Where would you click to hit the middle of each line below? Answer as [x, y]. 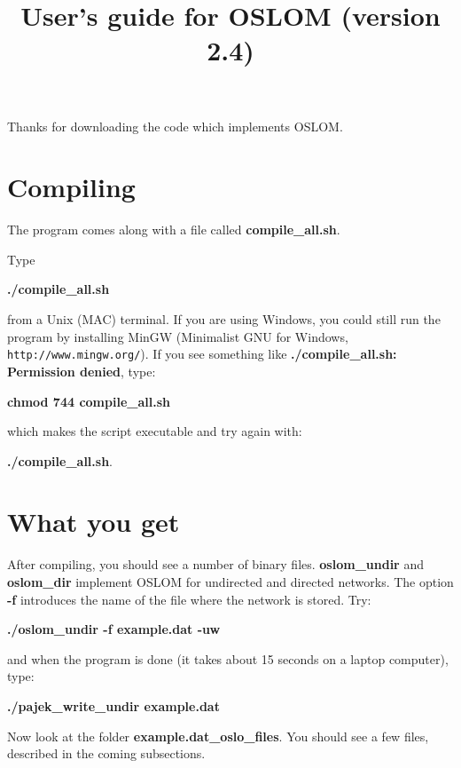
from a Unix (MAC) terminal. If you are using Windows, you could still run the [224, 319]
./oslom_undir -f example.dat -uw [114, 629]
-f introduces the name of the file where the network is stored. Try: [189, 599]
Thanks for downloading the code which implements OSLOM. [175, 126]
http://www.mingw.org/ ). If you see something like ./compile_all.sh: [202, 354]
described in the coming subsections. [106, 753]
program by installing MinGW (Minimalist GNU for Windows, [178, 336]
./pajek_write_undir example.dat [113, 705]
